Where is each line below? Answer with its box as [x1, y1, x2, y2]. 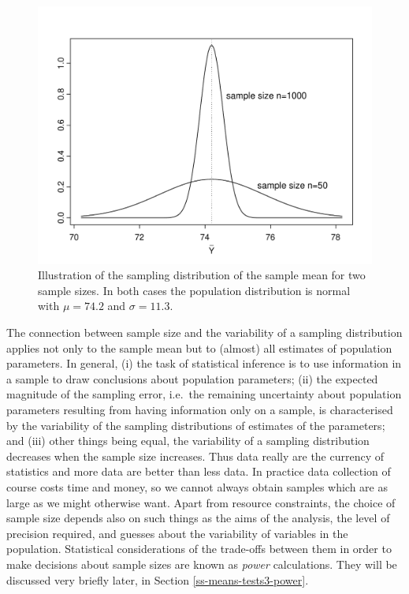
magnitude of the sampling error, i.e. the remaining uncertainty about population [6, 386, 402, 402]
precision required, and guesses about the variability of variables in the [6, 525, 348, 541]
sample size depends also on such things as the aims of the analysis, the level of [6, 510, 390, 526]
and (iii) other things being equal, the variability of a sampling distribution [6, 432, 370, 449]
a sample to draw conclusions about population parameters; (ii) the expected [6, 370, 378, 387]
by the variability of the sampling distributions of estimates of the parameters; [6, 417, 385, 433]
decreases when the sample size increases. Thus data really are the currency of [6, 447, 385, 464]
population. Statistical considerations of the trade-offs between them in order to [6, 540, 392, 557]
